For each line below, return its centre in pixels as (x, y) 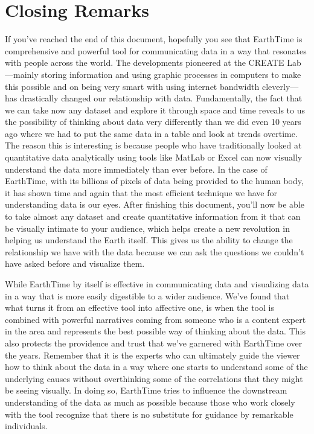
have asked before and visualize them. (75, 263)
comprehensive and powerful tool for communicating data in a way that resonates (156, 50)
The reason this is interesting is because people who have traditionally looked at (153, 145)
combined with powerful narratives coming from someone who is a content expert (155, 319)
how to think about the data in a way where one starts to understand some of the (156, 367)
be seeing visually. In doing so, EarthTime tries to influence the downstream (146, 390)
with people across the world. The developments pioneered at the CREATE (145, 62)
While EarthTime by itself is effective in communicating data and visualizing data (157, 284)
